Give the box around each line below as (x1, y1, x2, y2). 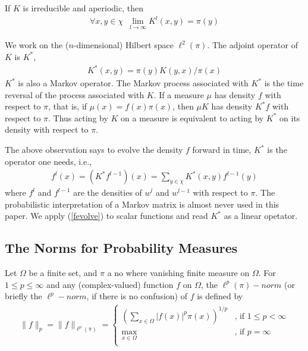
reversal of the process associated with (5, 88, 144, 101)
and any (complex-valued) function (46, 278, 174, 290)
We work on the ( (5, 39, 69, 51)
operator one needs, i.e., (5, 155, 92, 167)
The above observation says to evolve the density (5, 143, 183, 156)
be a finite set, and (29, 267, 98, 279)
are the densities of (73, 186, 142, 199)
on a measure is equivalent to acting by (121, 111, 264, 124)
